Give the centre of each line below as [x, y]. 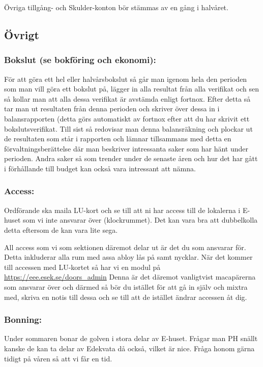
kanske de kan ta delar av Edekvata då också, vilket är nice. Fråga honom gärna [129, 348]
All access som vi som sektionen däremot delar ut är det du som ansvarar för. [125, 247]
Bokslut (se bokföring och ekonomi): [80, 60]
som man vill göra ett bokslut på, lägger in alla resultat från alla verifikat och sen [132, 89]
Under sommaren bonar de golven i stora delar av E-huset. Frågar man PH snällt [131, 338]
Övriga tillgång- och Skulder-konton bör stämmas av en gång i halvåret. [116, 7]
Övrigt [22, 34]
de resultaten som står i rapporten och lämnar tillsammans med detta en [118, 139]
